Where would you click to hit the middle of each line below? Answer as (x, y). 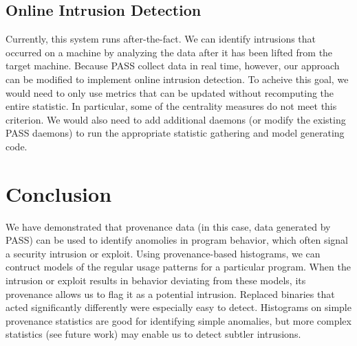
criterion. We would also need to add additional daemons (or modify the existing (176, 119)
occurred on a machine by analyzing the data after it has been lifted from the (169, 52)
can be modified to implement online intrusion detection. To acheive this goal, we (177, 79)
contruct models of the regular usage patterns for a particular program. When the (178, 267)
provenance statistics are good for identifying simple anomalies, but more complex (178, 320)
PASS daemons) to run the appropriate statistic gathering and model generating (175, 133)
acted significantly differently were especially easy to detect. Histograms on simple (178, 307)
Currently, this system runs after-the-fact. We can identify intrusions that (161, 39)
